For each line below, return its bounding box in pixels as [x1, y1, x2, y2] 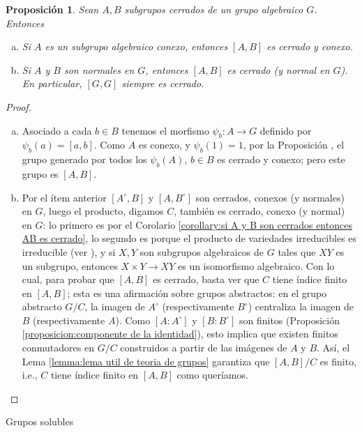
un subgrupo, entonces [22, 258, 118, 273]
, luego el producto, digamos [43, 204, 164, 218]
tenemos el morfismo [121, 123, 209, 137]
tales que [278, 244, 316, 259]
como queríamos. [176, 367, 248, 382]
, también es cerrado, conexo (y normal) [174, 204, 345, 218]
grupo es [22, 166, 59, 181]
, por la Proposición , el [243, 137, 345, 152]
